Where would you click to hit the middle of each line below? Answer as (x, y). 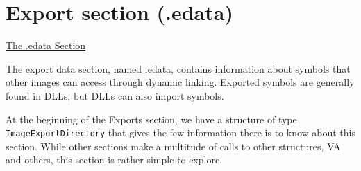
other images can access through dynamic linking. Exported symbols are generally (180, 82)
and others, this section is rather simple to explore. (114, 160)
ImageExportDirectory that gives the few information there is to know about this (180, 133)
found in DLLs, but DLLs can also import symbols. (115, 95)
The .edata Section (46, 45)
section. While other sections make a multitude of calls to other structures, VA (173, 146)
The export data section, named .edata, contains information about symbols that (178, 68)
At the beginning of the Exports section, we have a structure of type (151, 119)
